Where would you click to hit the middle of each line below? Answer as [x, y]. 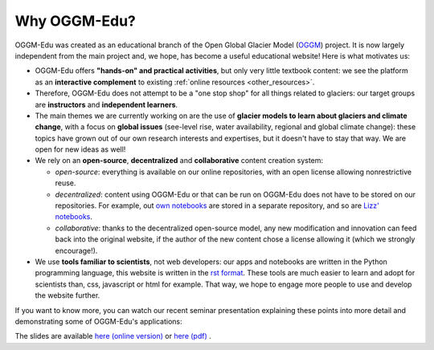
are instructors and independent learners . [106, 104]
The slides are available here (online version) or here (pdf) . [113, 336]
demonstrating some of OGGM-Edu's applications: [98, 321]
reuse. [66, 183]
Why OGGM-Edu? [76, 21]
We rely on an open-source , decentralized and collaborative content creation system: [179, 161]
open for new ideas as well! [80, 149]
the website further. [68, 295]
